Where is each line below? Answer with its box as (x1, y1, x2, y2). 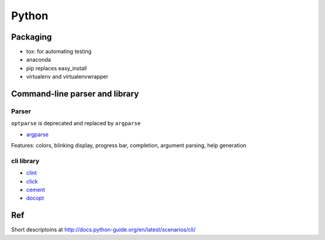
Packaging (11, 32, 52, 42)
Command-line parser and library (11, 89, 140, 99)
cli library (11, 156, 40, 165)
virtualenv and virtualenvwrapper (26, 73, 108, 81)
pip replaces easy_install (26, 64, 87, 72)
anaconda (26, 56, 51, 63)
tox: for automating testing (26, 48, 92, 55)
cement (26, 186, 45, 194)
